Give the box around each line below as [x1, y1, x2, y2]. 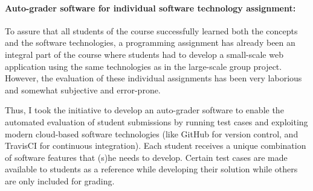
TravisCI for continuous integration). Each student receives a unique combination [5, 139, 306, 152]
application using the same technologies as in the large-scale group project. [5, 60, 282, 72]
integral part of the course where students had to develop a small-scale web [5, 48, 283, 60]
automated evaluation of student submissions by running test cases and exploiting [5, 115, 308, 128]
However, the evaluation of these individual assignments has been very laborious [5, 72, 302, 84]
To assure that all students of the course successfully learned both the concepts [5, 24, 298, 37]
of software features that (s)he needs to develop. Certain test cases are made [5, 151, 288, 163]
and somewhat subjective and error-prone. [5, 83, 161, 96]
